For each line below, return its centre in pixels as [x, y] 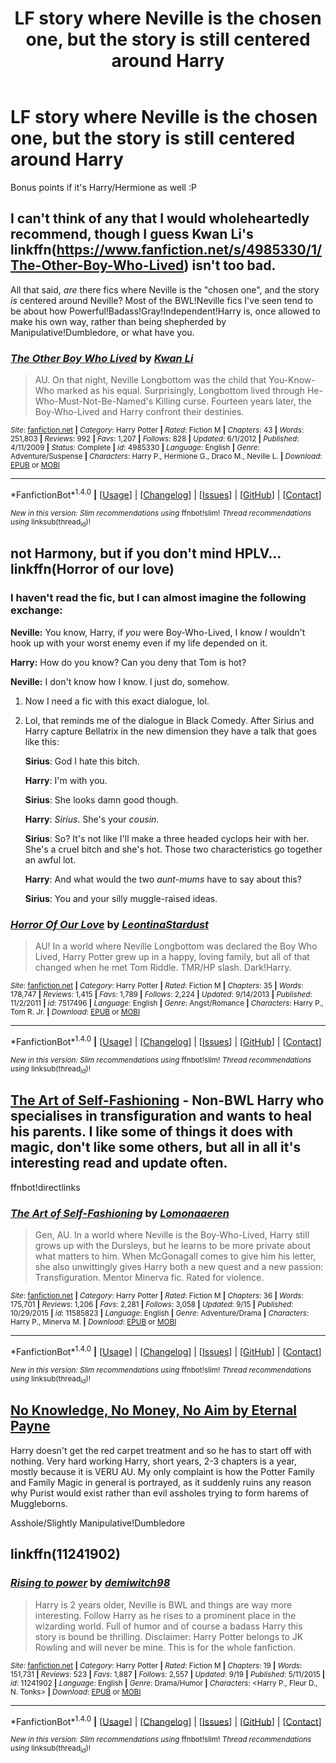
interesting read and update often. [119, 1163]
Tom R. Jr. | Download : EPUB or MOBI [75, 1012]
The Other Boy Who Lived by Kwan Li [102, 358]
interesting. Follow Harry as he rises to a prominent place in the [165, 1615]
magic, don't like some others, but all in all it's [156, 1147]
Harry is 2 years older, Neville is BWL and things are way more [163, 1604]
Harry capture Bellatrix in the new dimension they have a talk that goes [170, 731]
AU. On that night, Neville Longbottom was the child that [150, 380]
